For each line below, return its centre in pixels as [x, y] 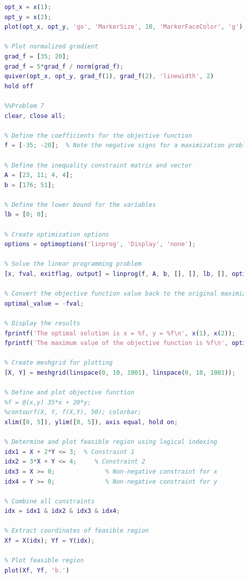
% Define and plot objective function [69, 393]
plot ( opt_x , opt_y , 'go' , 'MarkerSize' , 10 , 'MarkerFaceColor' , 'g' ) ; [125, 27]
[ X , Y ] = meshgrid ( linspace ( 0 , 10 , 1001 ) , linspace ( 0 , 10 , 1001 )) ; [120, 372]
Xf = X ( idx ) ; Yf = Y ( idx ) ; [49, 541]
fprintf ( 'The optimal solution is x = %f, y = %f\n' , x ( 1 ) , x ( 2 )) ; [120, 333]
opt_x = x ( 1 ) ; [28, 7]
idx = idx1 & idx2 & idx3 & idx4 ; [62, 511]
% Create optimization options [57, 234]
